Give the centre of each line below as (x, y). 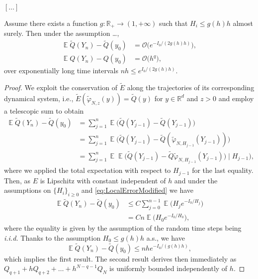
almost (243, 23)
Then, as (17, 180)
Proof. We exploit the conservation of (61, 87)
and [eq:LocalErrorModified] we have (137, 190)
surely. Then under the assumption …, (62, 33)
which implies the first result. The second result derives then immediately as (120, 258)
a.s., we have (166, 237)
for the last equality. (223, 170)
